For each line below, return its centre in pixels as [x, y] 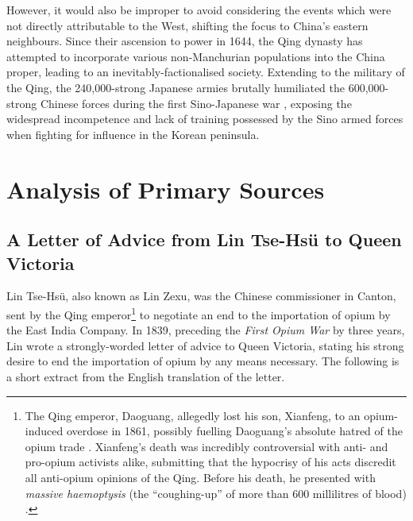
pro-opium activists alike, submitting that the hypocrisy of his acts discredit [210, 462]
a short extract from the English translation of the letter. [146, 376]
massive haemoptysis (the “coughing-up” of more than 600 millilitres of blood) [216, 493]
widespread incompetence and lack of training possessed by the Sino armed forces [205, 119]
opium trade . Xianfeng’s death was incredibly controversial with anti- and [206, 446]
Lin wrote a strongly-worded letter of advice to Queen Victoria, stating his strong [205, 345]
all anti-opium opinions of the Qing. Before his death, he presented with [200, 477]
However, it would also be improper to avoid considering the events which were [199, 10]
